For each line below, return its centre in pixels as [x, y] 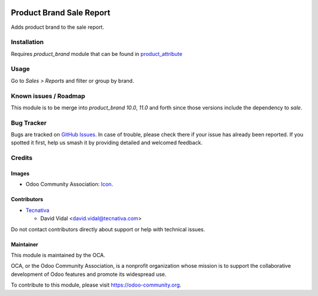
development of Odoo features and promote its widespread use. [89, 274]
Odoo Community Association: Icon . [69, 184]
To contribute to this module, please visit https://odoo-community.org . [96, 285]
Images [20, 174]
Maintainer [24, 244]
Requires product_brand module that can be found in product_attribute [97, 54]
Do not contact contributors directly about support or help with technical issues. [108, 229]
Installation [27, 42]
